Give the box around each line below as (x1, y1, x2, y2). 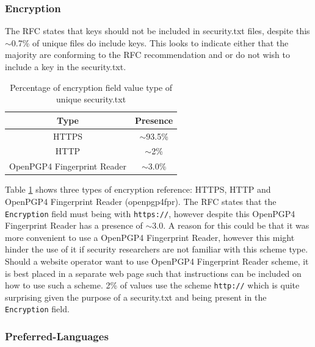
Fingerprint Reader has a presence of (5, 219, 143, 232)
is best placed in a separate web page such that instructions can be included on (5, 267, 302, 279)
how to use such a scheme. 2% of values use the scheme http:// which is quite (5, 279, 300, 292)
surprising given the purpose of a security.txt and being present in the (5, 290, 267, 303)
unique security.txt (56, 93, 126, 106)
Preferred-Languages (5, 329, 109, 344)
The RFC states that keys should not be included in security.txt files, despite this (5, 24, 310, 37)
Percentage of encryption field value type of (10, 80, 173, 93)
